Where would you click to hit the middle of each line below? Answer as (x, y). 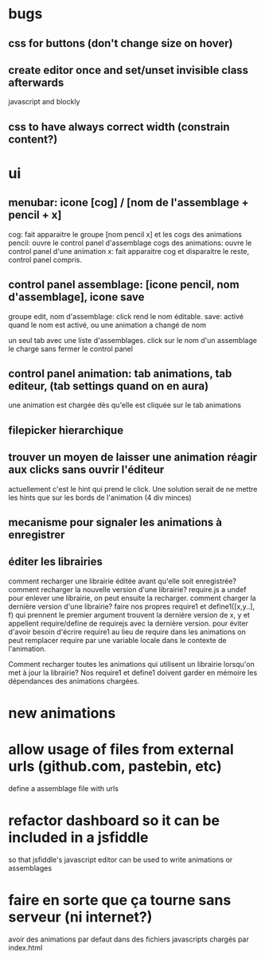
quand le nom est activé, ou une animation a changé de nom (107, 325)
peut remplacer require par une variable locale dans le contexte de (117, 640)
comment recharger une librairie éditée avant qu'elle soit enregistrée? (123, 581)
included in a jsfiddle (78, 838)
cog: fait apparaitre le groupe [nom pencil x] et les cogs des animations (125, 234)
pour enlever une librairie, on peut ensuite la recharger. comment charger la (132, 598)
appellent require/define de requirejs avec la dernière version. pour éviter (128, 623)
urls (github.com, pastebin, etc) (115, 767)
